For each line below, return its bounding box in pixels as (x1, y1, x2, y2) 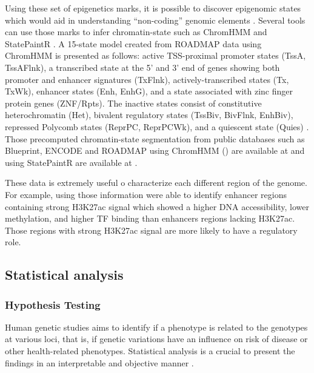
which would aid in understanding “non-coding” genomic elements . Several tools (5, 13, 306, 26)
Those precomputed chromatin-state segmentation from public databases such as (5, 132, 305, 145)
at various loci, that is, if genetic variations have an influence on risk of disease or (5, 332, 308, 345)
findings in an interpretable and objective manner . (5, 356, 194, 369)
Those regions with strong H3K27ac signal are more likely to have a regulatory (5, 223, 298, 236)
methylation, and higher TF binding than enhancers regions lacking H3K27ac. (5, 212, 295, 225)
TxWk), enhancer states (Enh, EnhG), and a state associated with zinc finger (5, 85, 293, 97)
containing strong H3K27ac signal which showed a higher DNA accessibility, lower (5, 200, 309, 213)
